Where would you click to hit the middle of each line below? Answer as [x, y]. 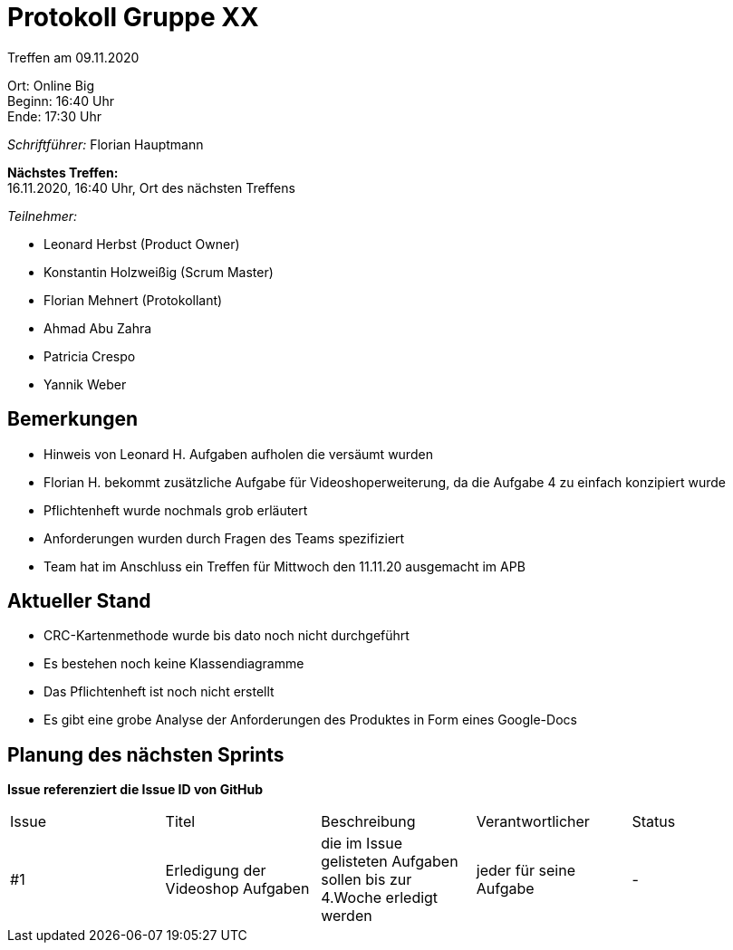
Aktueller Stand [79, 601]
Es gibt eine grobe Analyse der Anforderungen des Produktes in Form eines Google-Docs [310, 720]
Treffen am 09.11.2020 [73, 57]
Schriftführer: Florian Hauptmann [106, 144]
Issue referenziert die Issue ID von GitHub [135, 790]
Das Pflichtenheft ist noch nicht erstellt [159, 692]
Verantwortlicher [533, 822]
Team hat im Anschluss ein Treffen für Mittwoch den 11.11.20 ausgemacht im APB [285, 566]
